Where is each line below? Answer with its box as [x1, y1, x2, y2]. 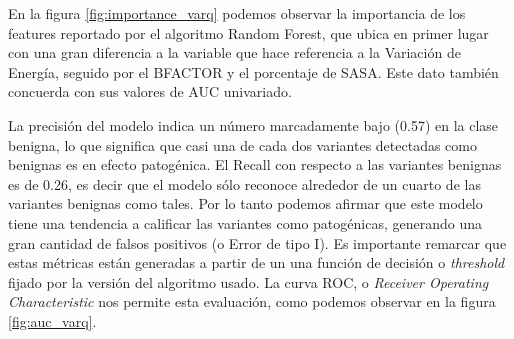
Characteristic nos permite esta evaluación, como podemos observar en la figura [8, 291, 496, 312]
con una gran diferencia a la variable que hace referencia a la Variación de [8, 42, 461, 63]
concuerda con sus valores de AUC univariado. [8, 81, 292, 102]
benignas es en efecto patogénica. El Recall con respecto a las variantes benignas [8, 154, 502, 175]
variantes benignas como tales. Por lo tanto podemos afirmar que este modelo [8, 193, 483, 214]
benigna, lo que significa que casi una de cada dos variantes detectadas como [8, 134, 477, 155]
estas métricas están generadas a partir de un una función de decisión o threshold [8, 252, 505, 273]
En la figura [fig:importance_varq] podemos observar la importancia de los [8, 3, 466, 23]
